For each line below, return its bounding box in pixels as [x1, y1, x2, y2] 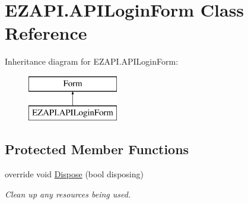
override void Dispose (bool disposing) [5, 168, 144, 180]
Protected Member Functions [5, 140, 189, 158]
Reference [5, 21, 87, 45]
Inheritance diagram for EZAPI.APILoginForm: [5, 55, 179, 68]
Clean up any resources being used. [5, 187, 131, 200]
